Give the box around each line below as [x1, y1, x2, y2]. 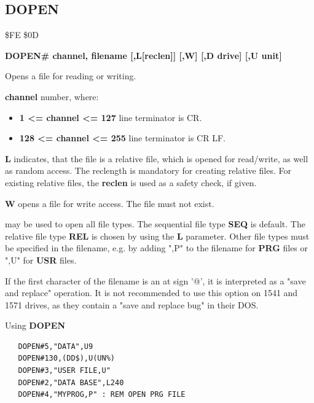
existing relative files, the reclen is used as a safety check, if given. [5, 176, 257, 189]
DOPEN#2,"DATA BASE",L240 [18, 378, 124, 387]
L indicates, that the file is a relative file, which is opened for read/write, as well [5, 152, 308, 165]
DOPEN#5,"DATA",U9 [18, 342, 93, 351]
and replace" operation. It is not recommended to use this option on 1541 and [5, 286, 298, 299]
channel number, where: [5, 90, 99, 103]
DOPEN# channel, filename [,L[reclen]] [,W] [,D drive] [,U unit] [5, 49, 282, 61]
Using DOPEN [5, 319, 65, 332]
